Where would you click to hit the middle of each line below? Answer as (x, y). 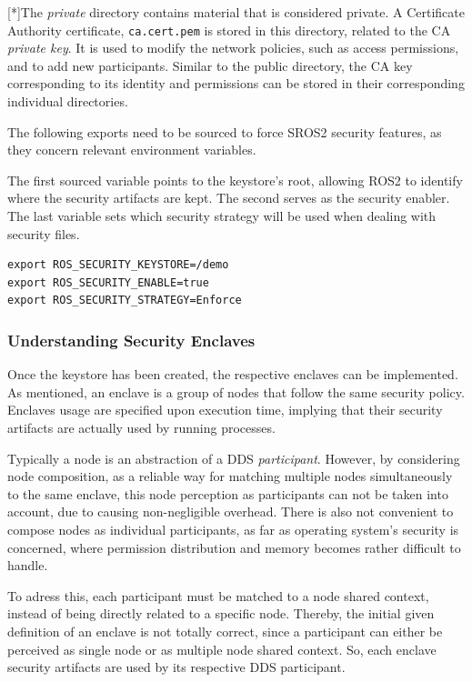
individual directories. (68, 101)
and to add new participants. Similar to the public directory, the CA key (210, 65)
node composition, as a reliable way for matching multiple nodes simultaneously (230, 476)
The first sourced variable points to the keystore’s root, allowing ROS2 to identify (235, 180)
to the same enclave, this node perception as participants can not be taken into (228, 493)
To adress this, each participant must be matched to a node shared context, (218, 595)
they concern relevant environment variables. (132, 150)
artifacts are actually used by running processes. (141, 427)
